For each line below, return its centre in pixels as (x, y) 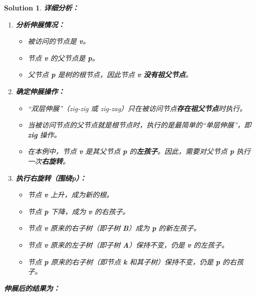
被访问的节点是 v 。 (59, 41)
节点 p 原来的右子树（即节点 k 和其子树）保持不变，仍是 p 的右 (132, 261)
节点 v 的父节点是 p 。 (63, 58)
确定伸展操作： (40, 91)
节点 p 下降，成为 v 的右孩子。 (79, 211)
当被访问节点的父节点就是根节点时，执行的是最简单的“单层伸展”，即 (139, 125)
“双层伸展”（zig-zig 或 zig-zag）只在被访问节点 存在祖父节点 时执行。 (137, 108)
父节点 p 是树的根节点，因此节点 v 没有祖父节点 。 (110, 74)
